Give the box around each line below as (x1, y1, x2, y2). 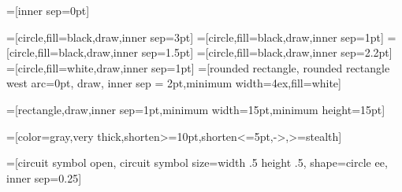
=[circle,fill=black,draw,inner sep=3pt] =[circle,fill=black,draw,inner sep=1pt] (6, 28, 384, 45)
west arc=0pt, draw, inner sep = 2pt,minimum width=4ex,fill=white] (6, 75, 341, 91)
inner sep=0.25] (6, 169, 82, 186)
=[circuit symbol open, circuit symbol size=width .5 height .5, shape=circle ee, (6, 154, 388, 171)
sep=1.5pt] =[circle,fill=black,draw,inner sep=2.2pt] (141, 44, 393, 61)
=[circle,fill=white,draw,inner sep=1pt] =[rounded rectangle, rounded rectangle (6, 59, 390, 76)
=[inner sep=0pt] (6, 2, 90, 18)
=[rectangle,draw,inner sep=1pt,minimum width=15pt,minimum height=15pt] (6, 101, 385, 117)
